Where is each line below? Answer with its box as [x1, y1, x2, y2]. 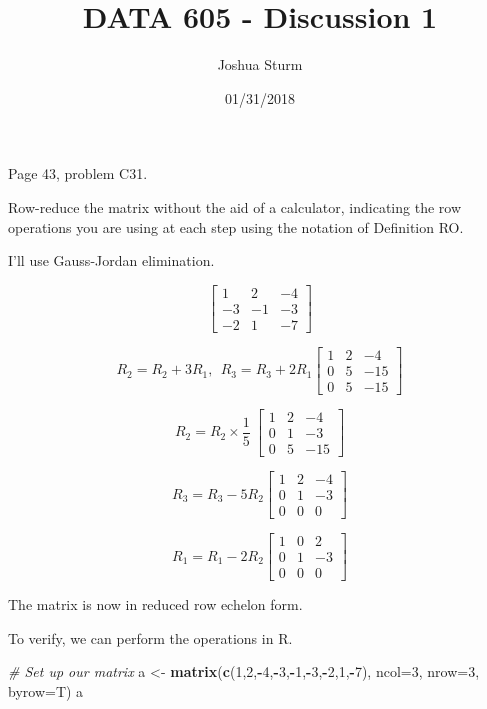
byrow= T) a [8, 680, 84, 701]
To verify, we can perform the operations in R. [8, 627, 293, 648]
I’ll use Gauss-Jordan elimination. [8, 250, 215, 271]
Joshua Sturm [217, 54, 303, 75]
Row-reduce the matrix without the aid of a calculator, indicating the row [8, 196, 462, 217]
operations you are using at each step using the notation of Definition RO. [8, 216, 464, 237]
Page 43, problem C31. [8, 163, 148, 184]
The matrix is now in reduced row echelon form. [8, 594, 303, 615]
